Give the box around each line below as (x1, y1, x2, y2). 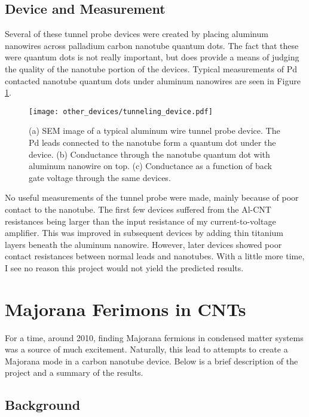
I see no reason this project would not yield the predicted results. (5, 261, 244, 274)
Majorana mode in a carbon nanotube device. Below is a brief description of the (5, 354, 298, 367)
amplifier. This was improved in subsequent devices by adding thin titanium (5, 226, 283, 239)
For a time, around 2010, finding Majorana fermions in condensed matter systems (5, 331, 304, 344)
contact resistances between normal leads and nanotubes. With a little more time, (5, 250, 305, 262)
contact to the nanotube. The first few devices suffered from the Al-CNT (5, 203, 271, 215)
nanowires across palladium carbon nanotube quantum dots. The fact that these (5, 39, 299, 51)
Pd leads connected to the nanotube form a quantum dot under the (29, 136, 276, 149)
